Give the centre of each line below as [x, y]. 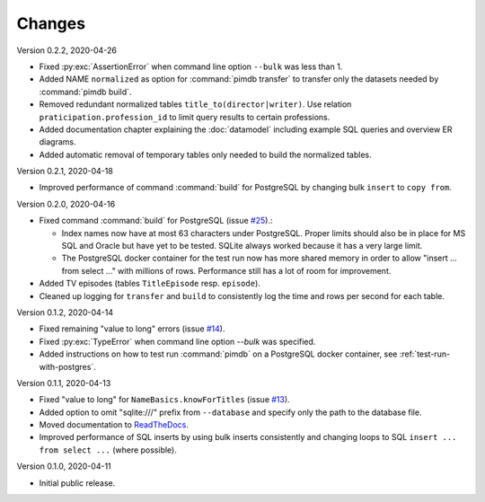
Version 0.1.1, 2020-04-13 [64, 383]
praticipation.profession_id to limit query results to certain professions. [185, 117]
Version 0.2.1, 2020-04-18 [65, 172]
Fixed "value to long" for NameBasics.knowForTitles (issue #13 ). [165, 400]
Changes [51, 23]
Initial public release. [77, 483]
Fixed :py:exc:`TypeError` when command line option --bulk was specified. [177, 341]
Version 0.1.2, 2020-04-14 [65, 312]
